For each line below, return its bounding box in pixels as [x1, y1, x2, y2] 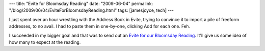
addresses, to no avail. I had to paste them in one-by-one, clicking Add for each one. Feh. [9, 24, 190, 29]
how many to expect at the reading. [9, 39, 81, 45]
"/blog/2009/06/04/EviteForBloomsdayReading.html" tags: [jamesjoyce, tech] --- [9, 7, 174, 13]
